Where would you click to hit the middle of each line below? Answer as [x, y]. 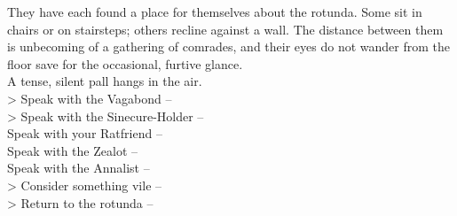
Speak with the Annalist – [79, 168]
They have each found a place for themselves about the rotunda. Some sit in [215, 12]
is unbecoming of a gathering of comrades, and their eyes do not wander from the [228, 46]
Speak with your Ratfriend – [85, 133]
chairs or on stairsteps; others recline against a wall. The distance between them [225, 29]
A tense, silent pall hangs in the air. [105, 81]
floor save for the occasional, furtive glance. [125, 63]
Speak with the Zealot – [72, 150]
